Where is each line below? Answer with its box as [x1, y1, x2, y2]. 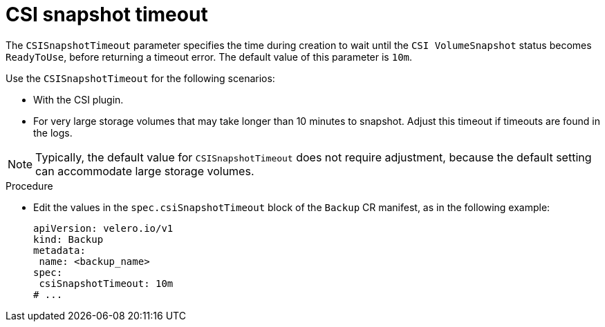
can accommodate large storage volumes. [35, 163, 254, 178]
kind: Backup [33, 233, 104, 245]
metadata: [33, 244, 86, 256]
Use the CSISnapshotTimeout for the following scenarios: [6, 72, 275, 84]
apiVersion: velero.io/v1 [33, 222, 174, 234]
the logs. [33, 126, 73, 139]
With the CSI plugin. [33, 93, 124, 106]
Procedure [6, 179, 53, 192]
